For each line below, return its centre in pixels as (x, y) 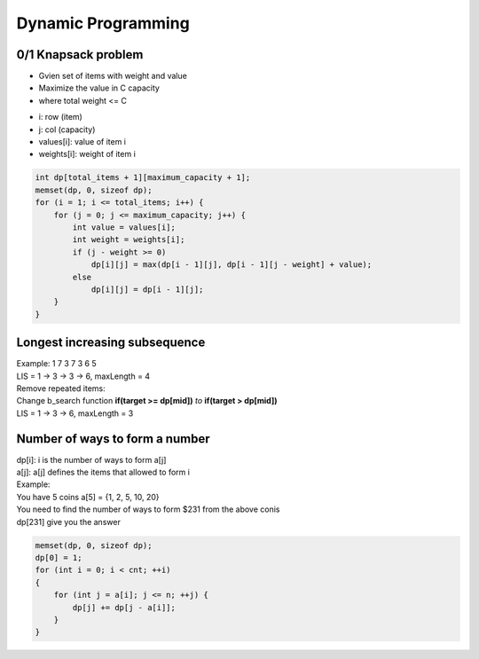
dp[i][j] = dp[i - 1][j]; (147, 289)
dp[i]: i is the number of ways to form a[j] (91, 459)
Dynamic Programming (103, 23)
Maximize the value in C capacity (99, 88)
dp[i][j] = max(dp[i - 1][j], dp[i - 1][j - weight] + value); (232, 265)
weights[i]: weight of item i (87, 154)
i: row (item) (61, 117)
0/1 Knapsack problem (80, 55)
